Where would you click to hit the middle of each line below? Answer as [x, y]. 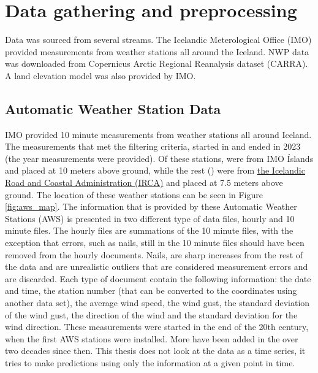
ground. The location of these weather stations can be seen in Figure [134, 194]
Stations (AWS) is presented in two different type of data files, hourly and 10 [150, 218]
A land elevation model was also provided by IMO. [100, 75]
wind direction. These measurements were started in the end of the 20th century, [157, 327]
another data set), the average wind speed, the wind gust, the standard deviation [157, 303]
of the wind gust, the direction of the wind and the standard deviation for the [151, 314]
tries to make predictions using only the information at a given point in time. [150, 362]
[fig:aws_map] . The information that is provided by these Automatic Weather [151, 206]
